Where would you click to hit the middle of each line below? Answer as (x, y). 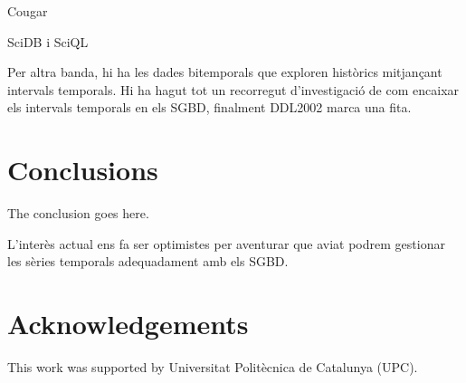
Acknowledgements (128, 324)
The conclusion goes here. (78, 213)
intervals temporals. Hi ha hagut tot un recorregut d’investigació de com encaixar (233, 89)
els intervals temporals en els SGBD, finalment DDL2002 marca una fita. (209, 107)
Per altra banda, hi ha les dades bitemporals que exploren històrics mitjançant (225, 72)
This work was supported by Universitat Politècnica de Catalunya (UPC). (213, 367)
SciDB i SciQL (48, 41)
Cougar (28, 11)
